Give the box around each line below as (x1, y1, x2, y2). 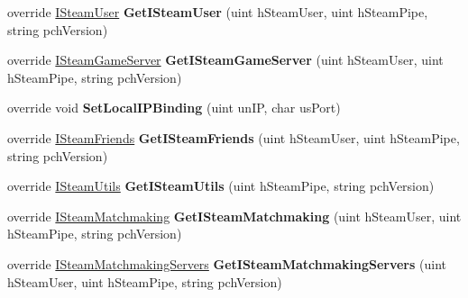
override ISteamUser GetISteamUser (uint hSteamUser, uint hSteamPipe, (7, 3, 428, 21)
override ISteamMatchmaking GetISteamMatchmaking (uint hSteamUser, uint (7, 206, 462, 225)
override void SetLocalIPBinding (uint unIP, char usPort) (7, 98, 341, 117)
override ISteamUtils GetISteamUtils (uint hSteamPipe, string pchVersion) (7, 176, 435, 195)
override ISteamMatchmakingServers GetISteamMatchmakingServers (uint (7, 254, 446, 273)
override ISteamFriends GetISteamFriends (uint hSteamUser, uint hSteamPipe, (7, 128, 460, 147)
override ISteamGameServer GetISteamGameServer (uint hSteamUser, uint (7, 50, 444, 69)
